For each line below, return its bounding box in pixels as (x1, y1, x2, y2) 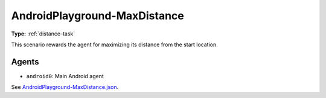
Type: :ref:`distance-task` (11, 30, 75, 37)
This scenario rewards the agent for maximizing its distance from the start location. (11, 41, 219, 48)
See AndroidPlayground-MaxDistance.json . (11, 84, 119, 91)
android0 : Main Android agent (26, 72, 104, 79)
